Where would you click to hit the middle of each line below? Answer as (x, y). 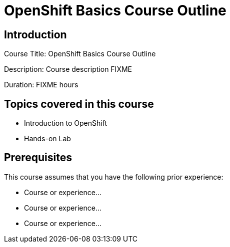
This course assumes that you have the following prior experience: (114, 177)
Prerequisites (38, 158)
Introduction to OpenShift (65, 123)
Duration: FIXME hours (41, 85)
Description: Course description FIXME (68, 69)
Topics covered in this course (79, 104)
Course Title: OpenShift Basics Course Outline (80, 54)
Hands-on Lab (47, 139)
